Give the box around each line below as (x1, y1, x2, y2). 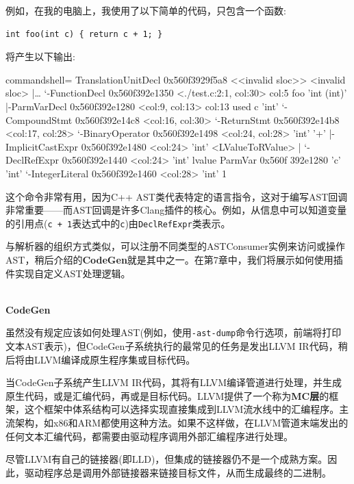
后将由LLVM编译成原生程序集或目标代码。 (5, 352, 196, 366)
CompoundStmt (5, 112, 73, 127)
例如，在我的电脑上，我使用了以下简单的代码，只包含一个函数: (5, 3, 286, 17)
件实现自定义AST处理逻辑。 (5, 266, 131, 280)
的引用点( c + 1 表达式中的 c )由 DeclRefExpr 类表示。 (5, 216, 231, 230)
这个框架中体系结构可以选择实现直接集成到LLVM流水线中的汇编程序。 (24, 402, 340, 416)
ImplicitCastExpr (5, 139, 79, 153)
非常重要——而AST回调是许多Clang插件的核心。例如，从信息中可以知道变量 (5, 203, 347, 217)
